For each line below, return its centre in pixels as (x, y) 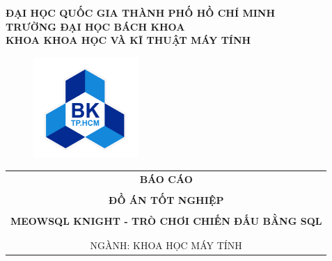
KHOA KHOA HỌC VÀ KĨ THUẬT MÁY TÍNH (128, 40)
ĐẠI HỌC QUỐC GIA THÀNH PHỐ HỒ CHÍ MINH (141, 13)
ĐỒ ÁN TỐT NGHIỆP (166, 199)
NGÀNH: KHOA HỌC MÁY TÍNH (166, 245)
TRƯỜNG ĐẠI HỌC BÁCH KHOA (95, 26)
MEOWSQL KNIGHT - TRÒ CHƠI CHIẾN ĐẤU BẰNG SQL (166, 220)
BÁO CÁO (166, 179)
